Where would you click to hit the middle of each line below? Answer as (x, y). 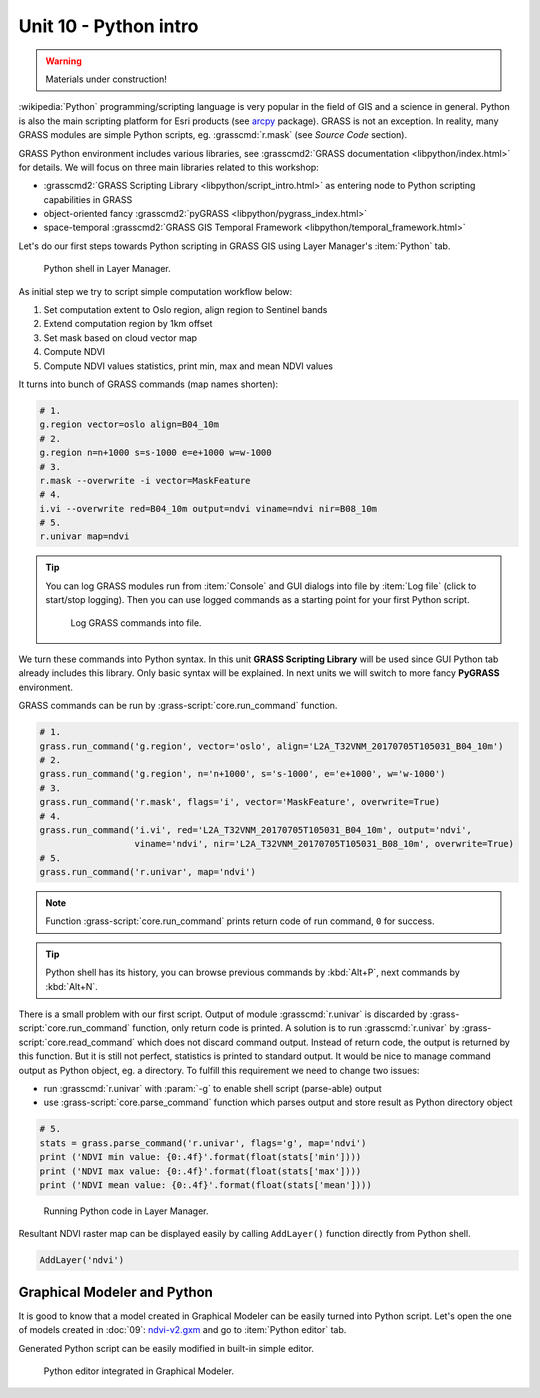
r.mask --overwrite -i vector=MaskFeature (145, 480)
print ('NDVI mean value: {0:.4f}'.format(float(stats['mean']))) (205, 1184)
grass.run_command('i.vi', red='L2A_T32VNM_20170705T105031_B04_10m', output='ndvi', (255, 829)
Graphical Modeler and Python (116, 1291)
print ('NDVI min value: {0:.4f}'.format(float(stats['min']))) (200, 1157)
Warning (63, 61)
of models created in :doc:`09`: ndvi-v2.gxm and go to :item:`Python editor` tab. (182, 1330)
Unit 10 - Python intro (108, 26)
